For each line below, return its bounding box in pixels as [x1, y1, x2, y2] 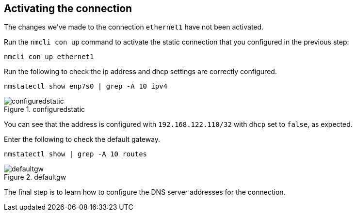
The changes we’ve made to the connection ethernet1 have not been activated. [4, 23, 264, 31]
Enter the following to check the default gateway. [4, 135, 161, 144]
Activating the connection [4, 2, 132, 15]
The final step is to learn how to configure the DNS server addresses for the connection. [4, 188, 286, 197]
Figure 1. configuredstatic [4, 105, 85, 114]
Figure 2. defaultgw [4, 173, 66, 182]
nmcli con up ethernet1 [4, 53, 94, 61]
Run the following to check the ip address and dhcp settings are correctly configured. [4, 67, 277, 76]
